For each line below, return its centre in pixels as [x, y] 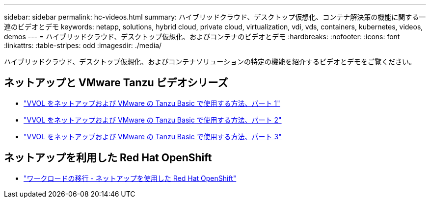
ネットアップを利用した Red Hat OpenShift [108, 158]
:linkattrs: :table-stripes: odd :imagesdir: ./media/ [83, 45]
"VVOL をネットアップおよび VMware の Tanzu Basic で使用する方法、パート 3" [153, 136]
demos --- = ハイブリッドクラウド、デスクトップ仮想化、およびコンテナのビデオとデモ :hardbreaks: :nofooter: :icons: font [202, 37]
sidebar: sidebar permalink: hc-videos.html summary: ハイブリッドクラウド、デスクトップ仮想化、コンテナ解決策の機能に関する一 [215, 17]
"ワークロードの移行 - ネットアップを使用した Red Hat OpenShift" [130, 178]
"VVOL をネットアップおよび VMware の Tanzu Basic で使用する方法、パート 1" [152, 103]
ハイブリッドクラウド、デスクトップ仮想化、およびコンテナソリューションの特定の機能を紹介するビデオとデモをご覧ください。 [210, 62]
